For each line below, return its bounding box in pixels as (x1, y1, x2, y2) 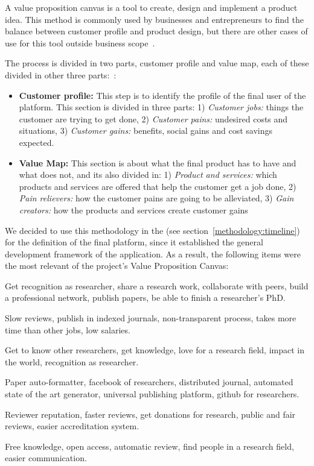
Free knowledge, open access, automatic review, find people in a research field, (5, 439, 294, 452)
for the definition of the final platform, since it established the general (5, 236, 263, 248)
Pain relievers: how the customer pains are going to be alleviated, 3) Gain (19, 192, 294, 204)
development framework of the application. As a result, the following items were (5, 247, 301, 260)
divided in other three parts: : (5, 68, 117, 81)
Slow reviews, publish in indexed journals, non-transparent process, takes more (5, 312, 296, 324)
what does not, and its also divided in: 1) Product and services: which (19, 168, 277, 181)
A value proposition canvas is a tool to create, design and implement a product (5, 1, 298, 13)
